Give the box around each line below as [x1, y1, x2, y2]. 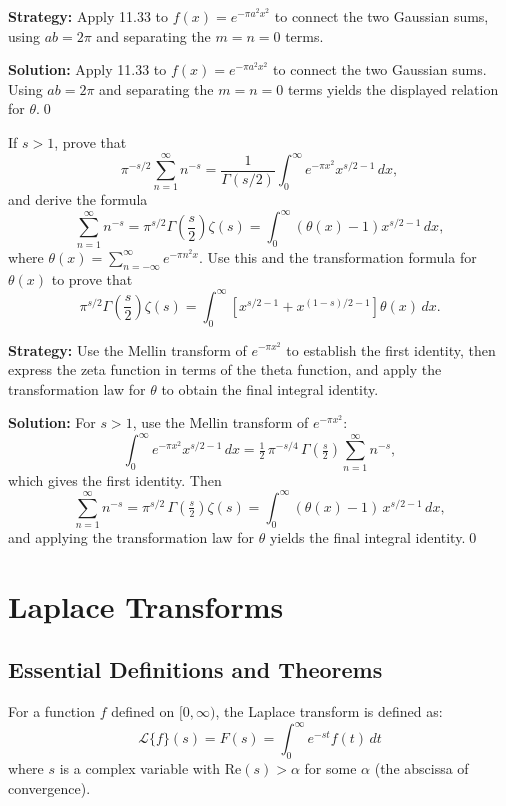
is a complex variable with [59, 758, 221, 779]
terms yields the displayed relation [287, 78, 499, 99]
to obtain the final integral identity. [161, 378, 379, 399]
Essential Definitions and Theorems [8, 654, 383, 685]
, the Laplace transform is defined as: [215, 701, 443, 722]
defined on [111, 701, 175, 722]
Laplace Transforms [8, 585, 284, 626]
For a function [8, 701, 95, 722]
